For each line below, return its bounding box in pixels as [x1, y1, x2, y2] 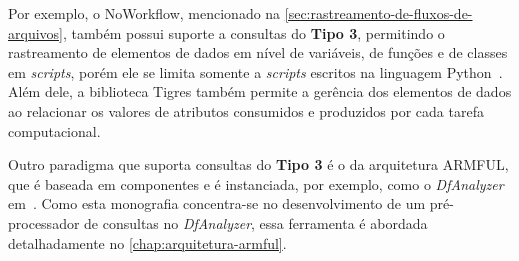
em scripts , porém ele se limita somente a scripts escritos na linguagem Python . [8, 61, 503, 82]
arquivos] [8, 22, 63, 43]
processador [8, 212, 80, 233]
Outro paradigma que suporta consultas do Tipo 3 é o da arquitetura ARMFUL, [8, 154, 509, 175]
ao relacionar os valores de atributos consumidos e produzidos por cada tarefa [8, 100, 484, 121]
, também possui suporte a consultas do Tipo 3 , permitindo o [62, 22, 445, 43]
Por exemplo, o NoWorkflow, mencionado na [8, 3, 281, 23]
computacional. [8, 120, 101, 141]
